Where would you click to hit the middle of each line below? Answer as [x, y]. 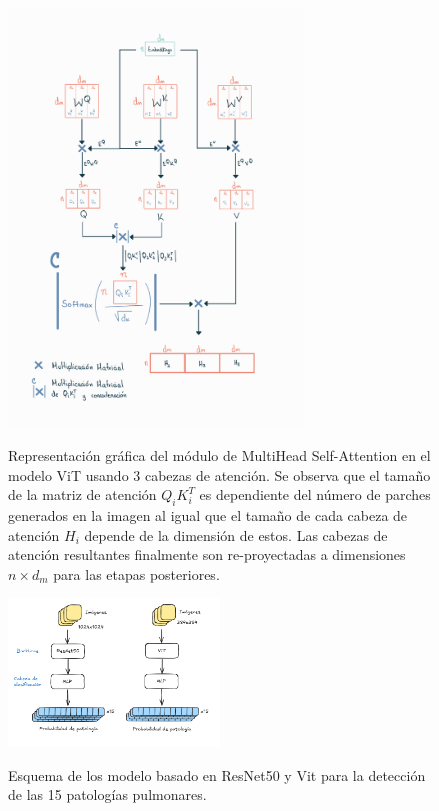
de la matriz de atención [82, 494]
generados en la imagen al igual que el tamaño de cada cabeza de [208, 514]
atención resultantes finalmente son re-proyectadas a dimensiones [207, 554]
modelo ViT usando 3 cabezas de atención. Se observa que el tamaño [219, 474]
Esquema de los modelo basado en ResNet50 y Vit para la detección [217, 774]
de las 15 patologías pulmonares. [107, 794]
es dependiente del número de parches [315, 494]
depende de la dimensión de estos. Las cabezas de [236, 534]
